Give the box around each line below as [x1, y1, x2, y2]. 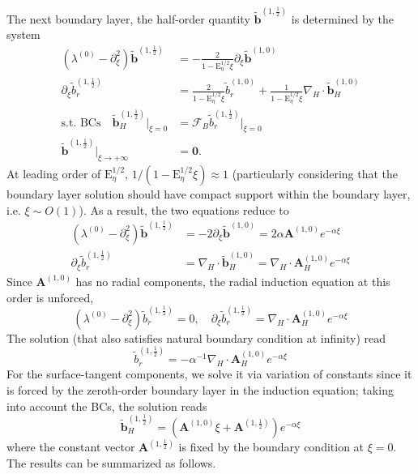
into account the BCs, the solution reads [6, 397, 207, 414]
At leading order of [6, 164, 101, 181]
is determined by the [291, 10, 394, 27]
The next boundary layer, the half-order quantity [6, 10, 250, 27]
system [6, 26, 41, 43]
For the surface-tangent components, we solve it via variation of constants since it [6, 365, 412, 382]
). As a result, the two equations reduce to [79, 201, 289, 218]
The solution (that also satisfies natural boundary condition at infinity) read [6, 329, 386, 346]
